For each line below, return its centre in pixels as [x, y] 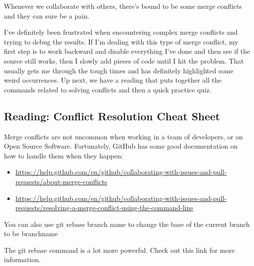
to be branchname [31, 233]
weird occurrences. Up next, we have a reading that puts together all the [113, 80]
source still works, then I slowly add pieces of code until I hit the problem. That [124, 60]
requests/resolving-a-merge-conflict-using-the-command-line [104, 208]
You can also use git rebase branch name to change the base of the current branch [127, 224]
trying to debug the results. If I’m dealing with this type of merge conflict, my [121, 41]
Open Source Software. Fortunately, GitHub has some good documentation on [121, 146]
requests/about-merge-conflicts [61, 181]
